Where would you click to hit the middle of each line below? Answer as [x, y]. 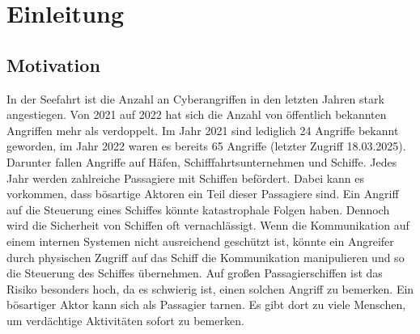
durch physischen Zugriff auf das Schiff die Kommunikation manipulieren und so [206, 257]
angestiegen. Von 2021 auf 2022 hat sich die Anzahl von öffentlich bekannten [197, 114]
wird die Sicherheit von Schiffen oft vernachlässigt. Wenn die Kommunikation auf [208, 225]
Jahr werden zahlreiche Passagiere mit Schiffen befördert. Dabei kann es [186, 178]
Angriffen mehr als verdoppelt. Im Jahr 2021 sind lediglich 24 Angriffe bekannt [203, 130]
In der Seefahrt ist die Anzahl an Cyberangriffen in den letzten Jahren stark [195, 98]
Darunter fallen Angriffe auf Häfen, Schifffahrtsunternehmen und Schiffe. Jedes [202, 161]
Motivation [53, 64]
